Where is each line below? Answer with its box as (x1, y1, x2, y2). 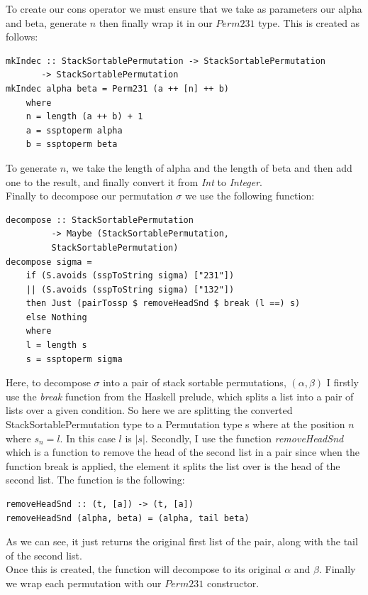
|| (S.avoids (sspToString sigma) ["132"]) (26, 284, 235, 295)
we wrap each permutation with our (6, 575, 162, 590)
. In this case (60, 430, 116, 445)
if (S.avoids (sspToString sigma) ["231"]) (26, 271, 235, 281)
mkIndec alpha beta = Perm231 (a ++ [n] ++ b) (6, 83, 229, 94)
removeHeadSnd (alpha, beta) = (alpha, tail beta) (6, 513, 250, 523)
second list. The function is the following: (6, 472, 185, 487)
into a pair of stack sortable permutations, (103, 375, 286, 390)
